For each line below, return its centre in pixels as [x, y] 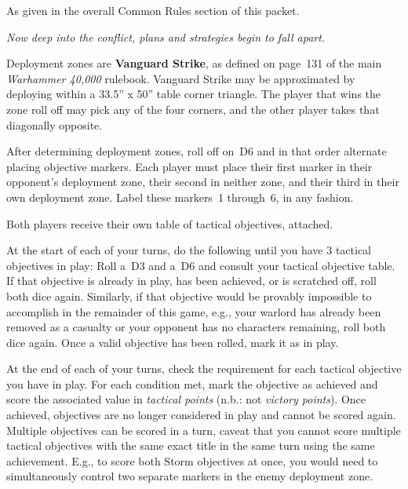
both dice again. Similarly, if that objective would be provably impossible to [189, 296]
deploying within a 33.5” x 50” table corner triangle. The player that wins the [194, 94]
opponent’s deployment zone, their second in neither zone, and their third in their [203, 182]
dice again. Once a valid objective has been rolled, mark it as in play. [173, 342]
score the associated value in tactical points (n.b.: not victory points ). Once [186, 399]
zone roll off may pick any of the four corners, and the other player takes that [193, 109]
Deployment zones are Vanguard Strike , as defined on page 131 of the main [194, 63]
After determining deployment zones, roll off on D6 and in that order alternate [197, 151]
